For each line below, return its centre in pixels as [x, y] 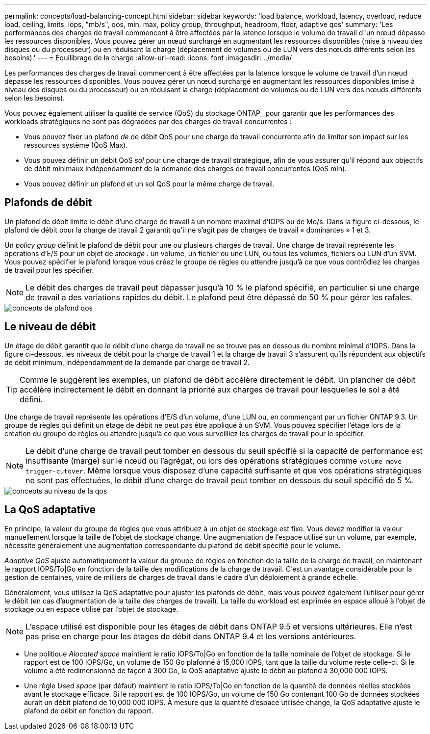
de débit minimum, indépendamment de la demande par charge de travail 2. [127, 362]
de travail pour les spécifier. [49, 270]
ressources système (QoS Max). [76, 145]
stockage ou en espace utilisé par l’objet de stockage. [91, 609]
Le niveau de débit [50, 327]
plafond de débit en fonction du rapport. [89, 710]
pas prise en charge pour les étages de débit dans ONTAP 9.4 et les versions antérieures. [191, 636]
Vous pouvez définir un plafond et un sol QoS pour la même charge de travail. [150, 184]
